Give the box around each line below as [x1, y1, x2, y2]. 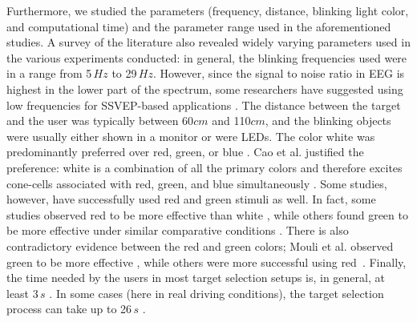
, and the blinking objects [265, 112, 391, 129]
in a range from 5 [6, 65, 92, 82]
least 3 [6, 284, 38, 301]
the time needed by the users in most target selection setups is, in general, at [6, 269, 385, 286]
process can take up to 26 [6, 300, 132, 317]
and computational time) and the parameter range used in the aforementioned [6, 18, 391, 34]
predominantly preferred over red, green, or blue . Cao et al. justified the [6, 143, 364, 160]
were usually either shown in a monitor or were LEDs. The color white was [6, 127, 375, 144]
